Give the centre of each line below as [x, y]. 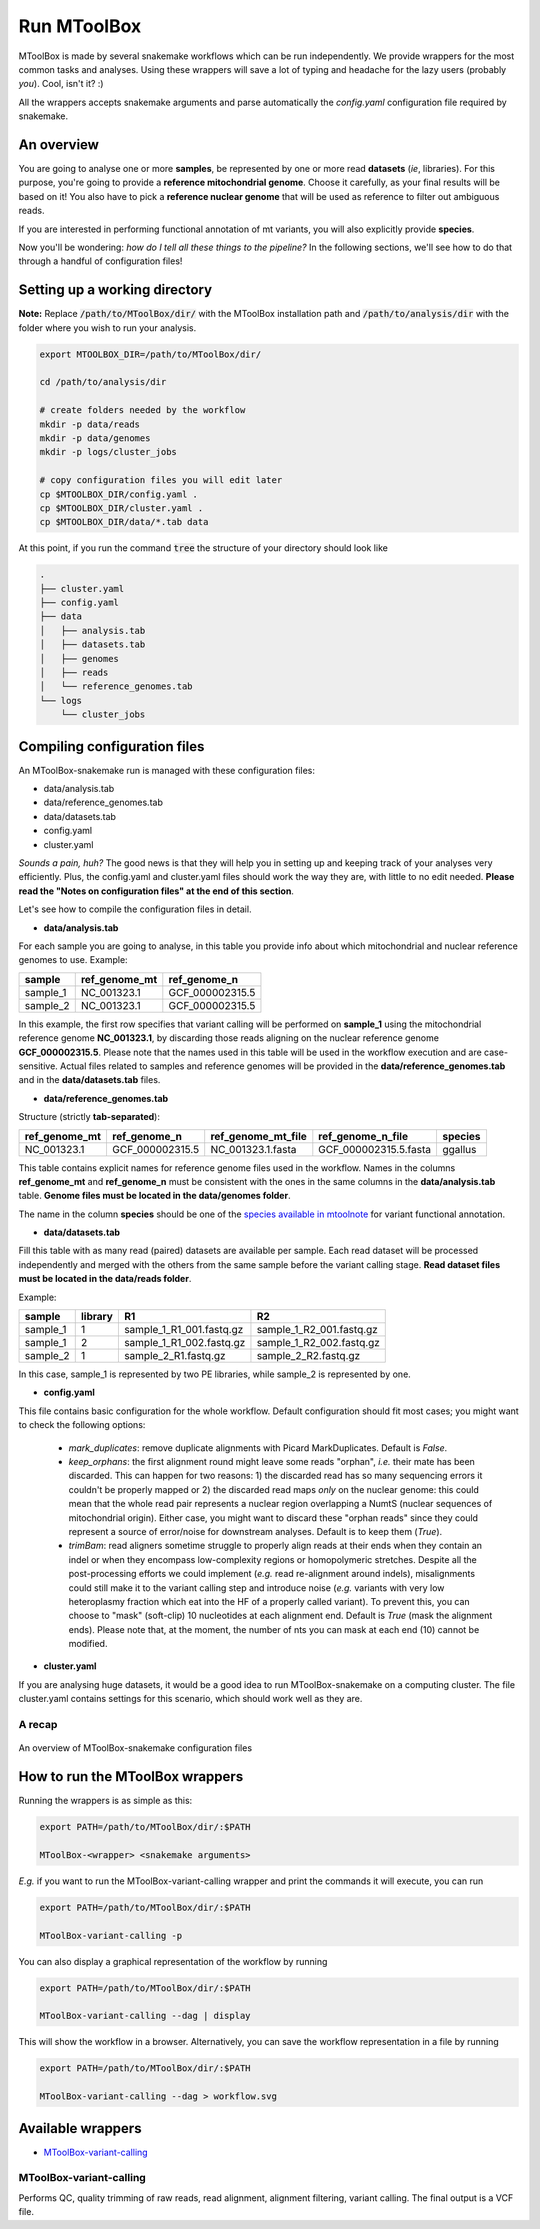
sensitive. [38, 1066]
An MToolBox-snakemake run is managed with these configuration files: [166, 770]
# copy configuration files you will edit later [161, 480]
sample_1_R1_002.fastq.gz [184, 1343]
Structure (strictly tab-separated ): [89, 1117]
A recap [38, 1724]
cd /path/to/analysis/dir [103, 382]
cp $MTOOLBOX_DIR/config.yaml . [119, 494]
